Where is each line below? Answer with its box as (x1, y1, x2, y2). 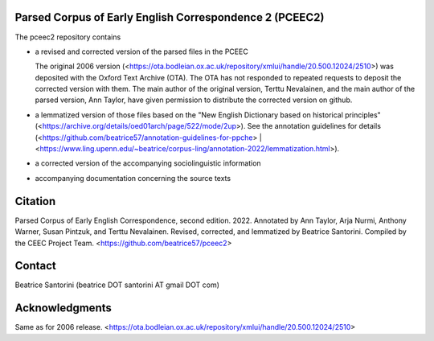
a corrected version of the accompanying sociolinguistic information (35, 158, 261, 168)
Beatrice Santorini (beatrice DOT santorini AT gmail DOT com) (14, 280, 220, 290)
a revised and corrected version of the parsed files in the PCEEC (35, 47, 248, 56)
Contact (14, 259, 56, 273)
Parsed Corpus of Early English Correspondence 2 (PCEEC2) (14, 10, 325, 24)
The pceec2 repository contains (14, 32, 121, 42)
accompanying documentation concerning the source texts (35, 173, 231, 183)
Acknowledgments (14, 302, 113, 315)
